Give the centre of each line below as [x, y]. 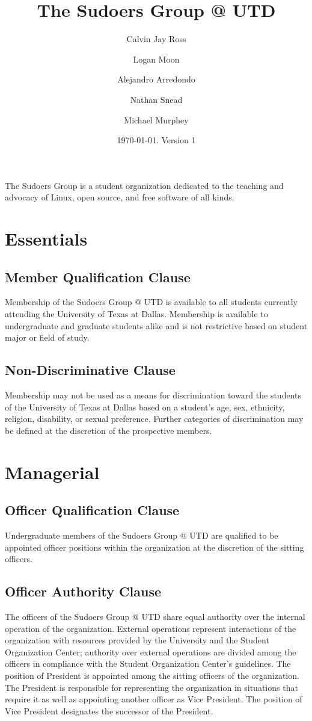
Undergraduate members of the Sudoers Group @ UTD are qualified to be [142, 535]
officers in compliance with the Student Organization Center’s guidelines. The [148, 664]
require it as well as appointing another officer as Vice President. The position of [154, 699]
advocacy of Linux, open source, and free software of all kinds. [120, 197]
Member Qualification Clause [98, 277]
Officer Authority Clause [83, 591]
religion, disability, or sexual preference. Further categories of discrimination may [154, 419]
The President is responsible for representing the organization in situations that [151, 687]
